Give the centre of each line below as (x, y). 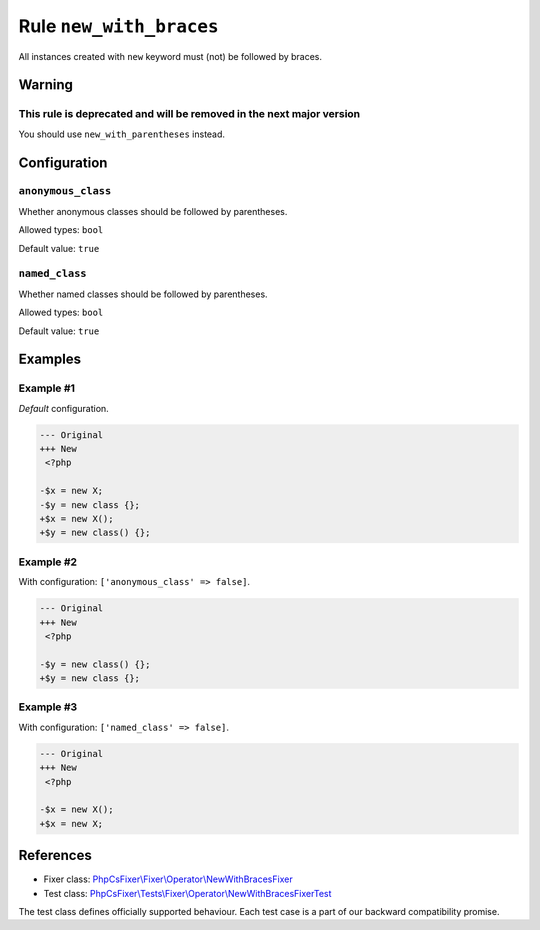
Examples (50, 359)
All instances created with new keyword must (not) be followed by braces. (170, 56)
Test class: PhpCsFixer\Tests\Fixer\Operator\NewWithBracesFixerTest (187, 893)
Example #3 (48, 707)
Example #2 (48, 562)
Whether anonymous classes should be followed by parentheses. (153, 211)
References (55, 855)
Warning (46, 85)
